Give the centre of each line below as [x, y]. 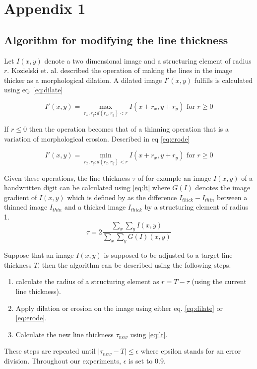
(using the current [219, 281]
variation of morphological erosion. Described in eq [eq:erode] [97, 138]
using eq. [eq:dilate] [33, 90]
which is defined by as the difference [122, 197]
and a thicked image [95, 207]
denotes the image [223, 187]
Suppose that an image [39, 255]
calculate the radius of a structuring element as [87, 281]
